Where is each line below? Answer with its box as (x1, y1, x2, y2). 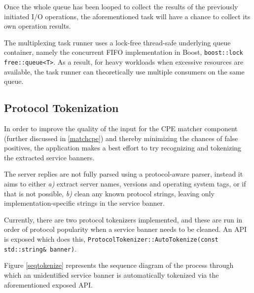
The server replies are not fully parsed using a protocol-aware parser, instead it (4, 169, 243, 179)
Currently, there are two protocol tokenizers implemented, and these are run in (4, 214, 243, 224)
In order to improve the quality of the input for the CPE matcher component (4, 123, 238, 134)
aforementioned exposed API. (4, 279, 93, 290)
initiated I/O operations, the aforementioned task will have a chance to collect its (4, 11, 251, 21)
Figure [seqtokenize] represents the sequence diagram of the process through (4, 260, 234, 270)
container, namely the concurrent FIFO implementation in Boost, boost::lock (4, 47, 243, 57)
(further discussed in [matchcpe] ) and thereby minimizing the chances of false (4, 133, 238, 143)
